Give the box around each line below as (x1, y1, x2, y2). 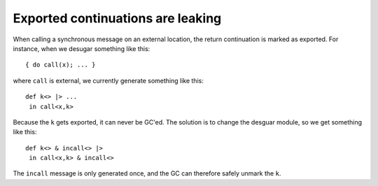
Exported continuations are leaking (13, 10, 222, 26)
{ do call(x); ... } (25, 61, 96, 69)
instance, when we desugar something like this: (13, 44, 150, 52)
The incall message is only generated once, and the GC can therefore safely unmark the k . (13, 169, 281, 178)
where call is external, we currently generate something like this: (13, 76, 204, 85)
